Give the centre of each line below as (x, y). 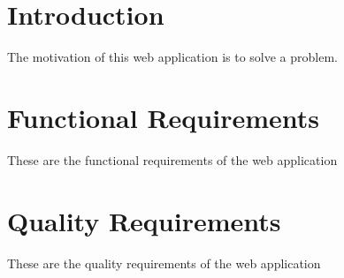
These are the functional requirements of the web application (172, 159)
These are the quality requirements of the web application (164, 263)
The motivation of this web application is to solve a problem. (172, 57)
